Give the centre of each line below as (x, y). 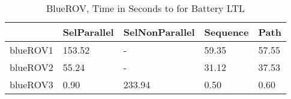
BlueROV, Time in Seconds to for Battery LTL (145, 8)
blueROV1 (31, 50)
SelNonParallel (159, 32)
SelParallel (88, 32)
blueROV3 (31, 84)
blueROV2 (31, 67)
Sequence (226, 32)
